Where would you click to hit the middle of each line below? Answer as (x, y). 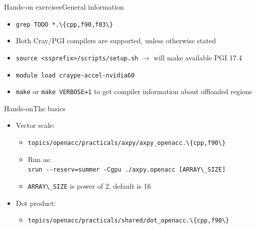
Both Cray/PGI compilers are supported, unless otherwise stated (116, 41)
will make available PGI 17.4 (198, 57)
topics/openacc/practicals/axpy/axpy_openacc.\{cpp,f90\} (127, 143)
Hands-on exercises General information (64, 7)
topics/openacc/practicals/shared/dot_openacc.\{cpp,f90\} (129, 221)
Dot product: (36, 203)
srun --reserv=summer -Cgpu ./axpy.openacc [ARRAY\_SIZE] (127, 170)
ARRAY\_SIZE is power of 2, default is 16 (89, 185)
